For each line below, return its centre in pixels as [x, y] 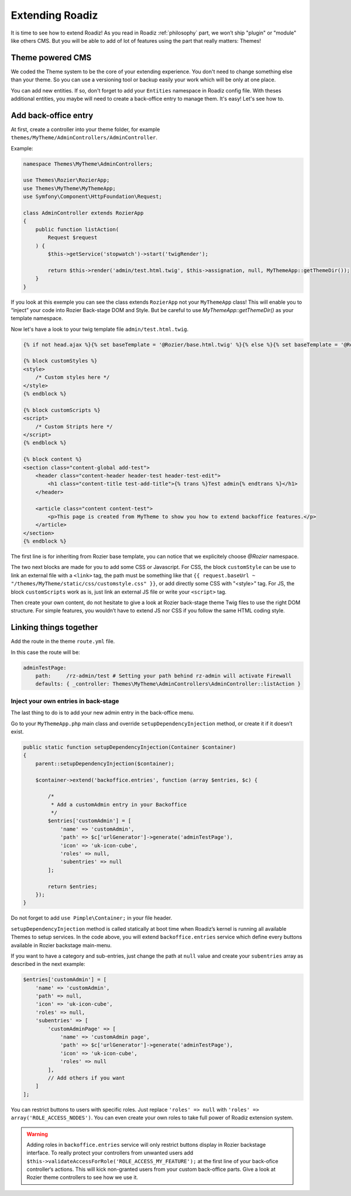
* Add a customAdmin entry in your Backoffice [119, 804]
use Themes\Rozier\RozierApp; [66, 180]
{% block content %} [52, 459]
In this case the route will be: [45, 652]
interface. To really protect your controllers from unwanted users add [110, 1153]
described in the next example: [48, 964]
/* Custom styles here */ [73, 377]
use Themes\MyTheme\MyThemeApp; [70, 188]
